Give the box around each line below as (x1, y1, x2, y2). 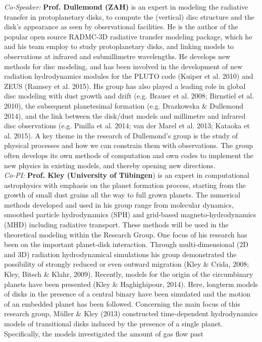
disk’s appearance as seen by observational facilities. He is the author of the (4, 21, 238, 32)
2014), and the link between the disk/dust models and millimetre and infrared (4, 110, 246, 121)
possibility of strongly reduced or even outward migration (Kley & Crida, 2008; (4, 259, 249, 269)
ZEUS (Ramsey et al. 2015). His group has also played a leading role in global (4, 80, 246, 91)
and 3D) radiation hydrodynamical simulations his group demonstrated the (4, 249, 237, 259)
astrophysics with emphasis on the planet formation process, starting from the (4, 179, 246, 190)
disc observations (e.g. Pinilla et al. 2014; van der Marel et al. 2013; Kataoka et (4, 120, 250, 131)
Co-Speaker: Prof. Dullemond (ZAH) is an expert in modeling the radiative (4, 2, 248, 12)
